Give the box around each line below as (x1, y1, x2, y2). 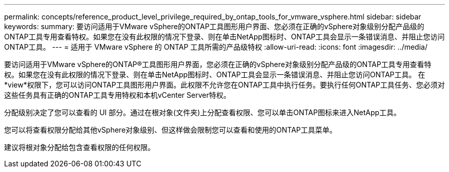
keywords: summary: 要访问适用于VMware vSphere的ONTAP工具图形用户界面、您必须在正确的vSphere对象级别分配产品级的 (4, 22, 424, 31)
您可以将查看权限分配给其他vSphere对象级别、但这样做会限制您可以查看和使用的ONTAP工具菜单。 (4, 125, 337, 134)
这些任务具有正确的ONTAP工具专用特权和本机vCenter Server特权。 (4, 91, 231, 99)
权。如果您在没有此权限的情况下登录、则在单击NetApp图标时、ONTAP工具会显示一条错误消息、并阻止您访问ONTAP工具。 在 (4, 70, 425, 79)
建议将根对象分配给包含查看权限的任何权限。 (4, 143, 155, 152)
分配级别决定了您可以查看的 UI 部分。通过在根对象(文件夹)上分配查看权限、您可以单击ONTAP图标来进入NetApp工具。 (4, 108, 401, 117)
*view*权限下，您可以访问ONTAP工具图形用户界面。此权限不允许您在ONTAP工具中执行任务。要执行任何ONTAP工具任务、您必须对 (4, 80, 445, 89)
